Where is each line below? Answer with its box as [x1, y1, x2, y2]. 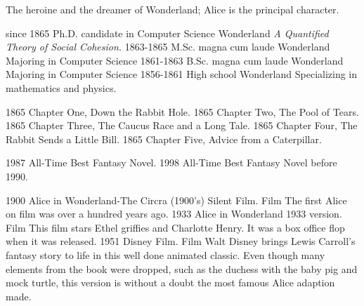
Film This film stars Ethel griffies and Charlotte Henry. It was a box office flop [6, 220, 345, 234]
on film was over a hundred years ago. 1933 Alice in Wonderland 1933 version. [6, 206, 342, 221]
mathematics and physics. [6, 80, 117, 95]
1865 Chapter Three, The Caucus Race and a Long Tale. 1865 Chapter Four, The [6, 118, 358, 133]
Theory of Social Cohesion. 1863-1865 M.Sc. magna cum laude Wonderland [6, 39, 330, 54]
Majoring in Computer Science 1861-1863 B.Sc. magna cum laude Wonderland [6, 53, 344, 67]
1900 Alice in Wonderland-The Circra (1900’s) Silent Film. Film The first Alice [6, 192, 347, 207]
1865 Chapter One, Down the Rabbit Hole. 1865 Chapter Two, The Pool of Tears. [6, 104, 359, 119]
